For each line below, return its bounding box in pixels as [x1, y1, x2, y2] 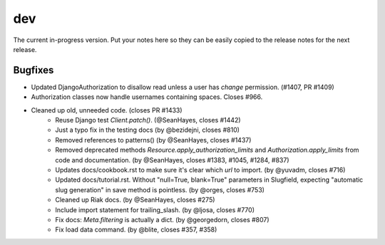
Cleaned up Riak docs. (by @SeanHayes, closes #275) [55, 196, 215, 204]
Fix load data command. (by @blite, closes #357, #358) [55, 225, 217, 234]
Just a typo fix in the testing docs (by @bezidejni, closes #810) [55, 125, 240, 135]
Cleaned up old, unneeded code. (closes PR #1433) [31, 105, 183, 114]
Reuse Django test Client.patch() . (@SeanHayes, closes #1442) [55, 116, 242, 125]
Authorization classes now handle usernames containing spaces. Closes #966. [31, 93, 263, 101]
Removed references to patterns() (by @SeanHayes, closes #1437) [55, 135, 252, 144]
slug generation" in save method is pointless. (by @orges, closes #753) [55, 185, 265, 194]
